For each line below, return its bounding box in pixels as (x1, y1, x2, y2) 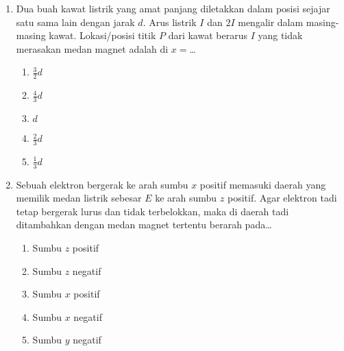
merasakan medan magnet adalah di (16, 41, 169, 56)
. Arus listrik (143, 14, 197, 29)
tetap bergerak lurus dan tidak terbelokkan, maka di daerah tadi (16, 204, 289, 218)
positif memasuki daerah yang (199, 177, 326, 191)
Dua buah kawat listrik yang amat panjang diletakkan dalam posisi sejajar (16, 1, 330, 15)
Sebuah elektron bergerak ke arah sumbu (16, 177, 188, 191)
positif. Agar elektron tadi (227, 191, 337, 205)
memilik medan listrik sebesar (16, 191, 142, 205)
